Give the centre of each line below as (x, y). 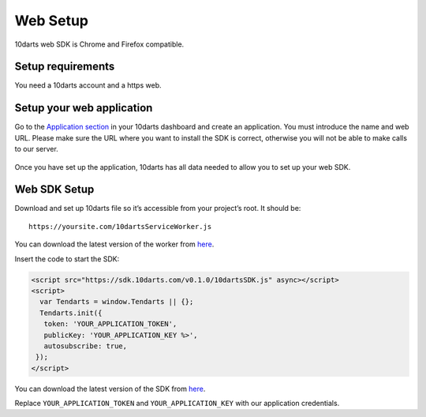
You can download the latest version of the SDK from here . (110, 389)
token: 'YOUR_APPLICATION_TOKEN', (110, 324)
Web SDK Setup (54, 190)
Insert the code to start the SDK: (67, 259)
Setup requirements (65, 67)
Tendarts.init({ (71, 313)
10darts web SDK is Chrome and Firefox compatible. (99, 44)
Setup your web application (84, 108)
